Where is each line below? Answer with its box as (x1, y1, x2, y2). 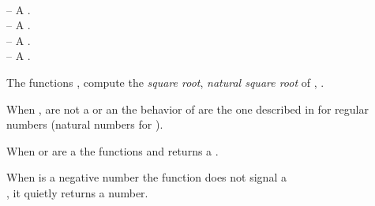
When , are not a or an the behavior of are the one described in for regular (6, 100, 369, 117)
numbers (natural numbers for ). (6, 116, 163, 133)
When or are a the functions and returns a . (6, 142, 219, 159)
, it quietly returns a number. (6, 184, 148, 200)
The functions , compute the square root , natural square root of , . (6, 73, 324, 90)
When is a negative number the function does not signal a (6, 169, 287, 185)
